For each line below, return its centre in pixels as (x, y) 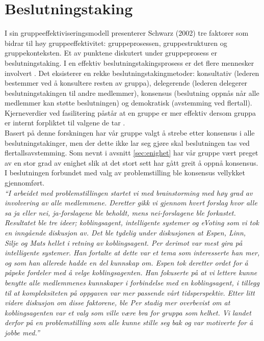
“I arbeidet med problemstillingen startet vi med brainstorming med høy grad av (129, 192)
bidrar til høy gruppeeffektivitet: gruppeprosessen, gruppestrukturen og (116, 43)
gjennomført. (25, 183)
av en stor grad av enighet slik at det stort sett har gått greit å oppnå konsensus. (131, 162)
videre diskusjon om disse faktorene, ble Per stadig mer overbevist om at (117, 303)
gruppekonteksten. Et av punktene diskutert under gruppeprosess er (111, 53)
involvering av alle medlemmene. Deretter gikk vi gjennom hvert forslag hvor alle (131, 203)
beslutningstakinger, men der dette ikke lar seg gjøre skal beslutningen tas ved (127, 142)
